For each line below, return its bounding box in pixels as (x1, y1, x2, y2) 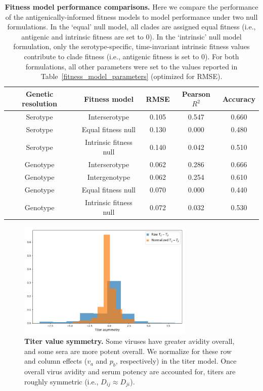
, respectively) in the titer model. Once (115, 356, 237, 366)
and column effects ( (24, 356, 87, 366)
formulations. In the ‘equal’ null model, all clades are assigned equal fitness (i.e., (7, 21, 256, 32)
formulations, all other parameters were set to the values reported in (25, 61, 238, 71)
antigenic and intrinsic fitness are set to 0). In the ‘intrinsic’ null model (21, 31, 242, 42)
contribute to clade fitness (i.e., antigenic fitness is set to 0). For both (24, 51, 239, 61)
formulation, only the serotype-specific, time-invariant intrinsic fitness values (13, 41, 250, 52)
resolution (22, 98, 57, 109)
